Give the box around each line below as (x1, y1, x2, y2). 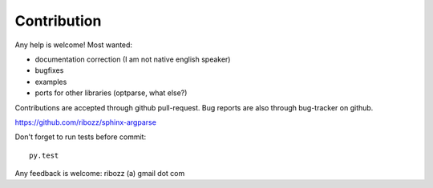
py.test (29, 150, 59, 160)
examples (34, 77, 67, 86)
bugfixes (34, 66, 64, 75)
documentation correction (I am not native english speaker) (34, 54, 231, 64)
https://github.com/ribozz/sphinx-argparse (14, 117, 156, 127)
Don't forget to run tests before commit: (14, 132, 147, 142)
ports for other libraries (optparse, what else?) (34, 88, 188, 98)
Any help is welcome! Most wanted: (14, 40, 132, 50)
